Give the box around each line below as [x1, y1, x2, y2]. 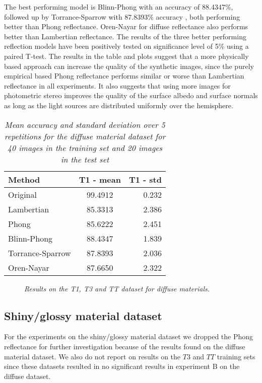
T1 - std [128, 173, 162, 185]
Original [8, 188, 37, 200]
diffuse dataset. [4, 370, 51, 381]
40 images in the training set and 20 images [7, 141, 163, 154]
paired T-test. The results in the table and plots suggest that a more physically [4, 50, 249, 61]
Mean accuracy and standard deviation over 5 [5, 118, 165, 130]
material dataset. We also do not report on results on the [4, 351, 181, 361]
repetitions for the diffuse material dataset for [4, 130, 166, 142]
